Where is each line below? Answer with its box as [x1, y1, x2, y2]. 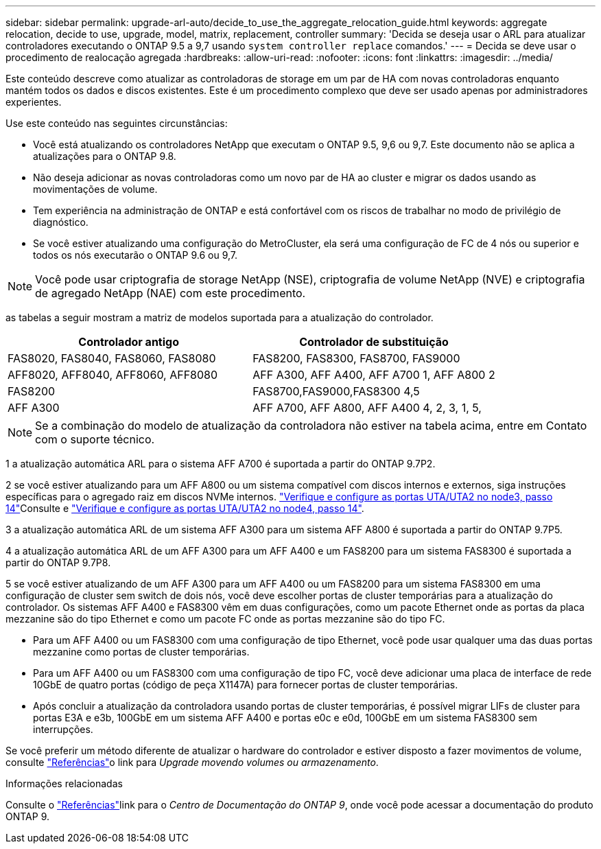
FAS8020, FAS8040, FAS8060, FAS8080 [8, 351, 216, 365]
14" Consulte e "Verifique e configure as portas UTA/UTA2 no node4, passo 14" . [5, 502, 364, 514]
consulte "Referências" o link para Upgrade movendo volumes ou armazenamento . [5, 756, 379, 768]
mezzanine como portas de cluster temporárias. [33, 646, 250, 658]
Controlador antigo [78, 335, 179, 349]
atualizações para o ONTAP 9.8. [33, 150, 176, 162]
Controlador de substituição [299, 335, 449, 349]
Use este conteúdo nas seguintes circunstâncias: [5, 117, 228, 129]
